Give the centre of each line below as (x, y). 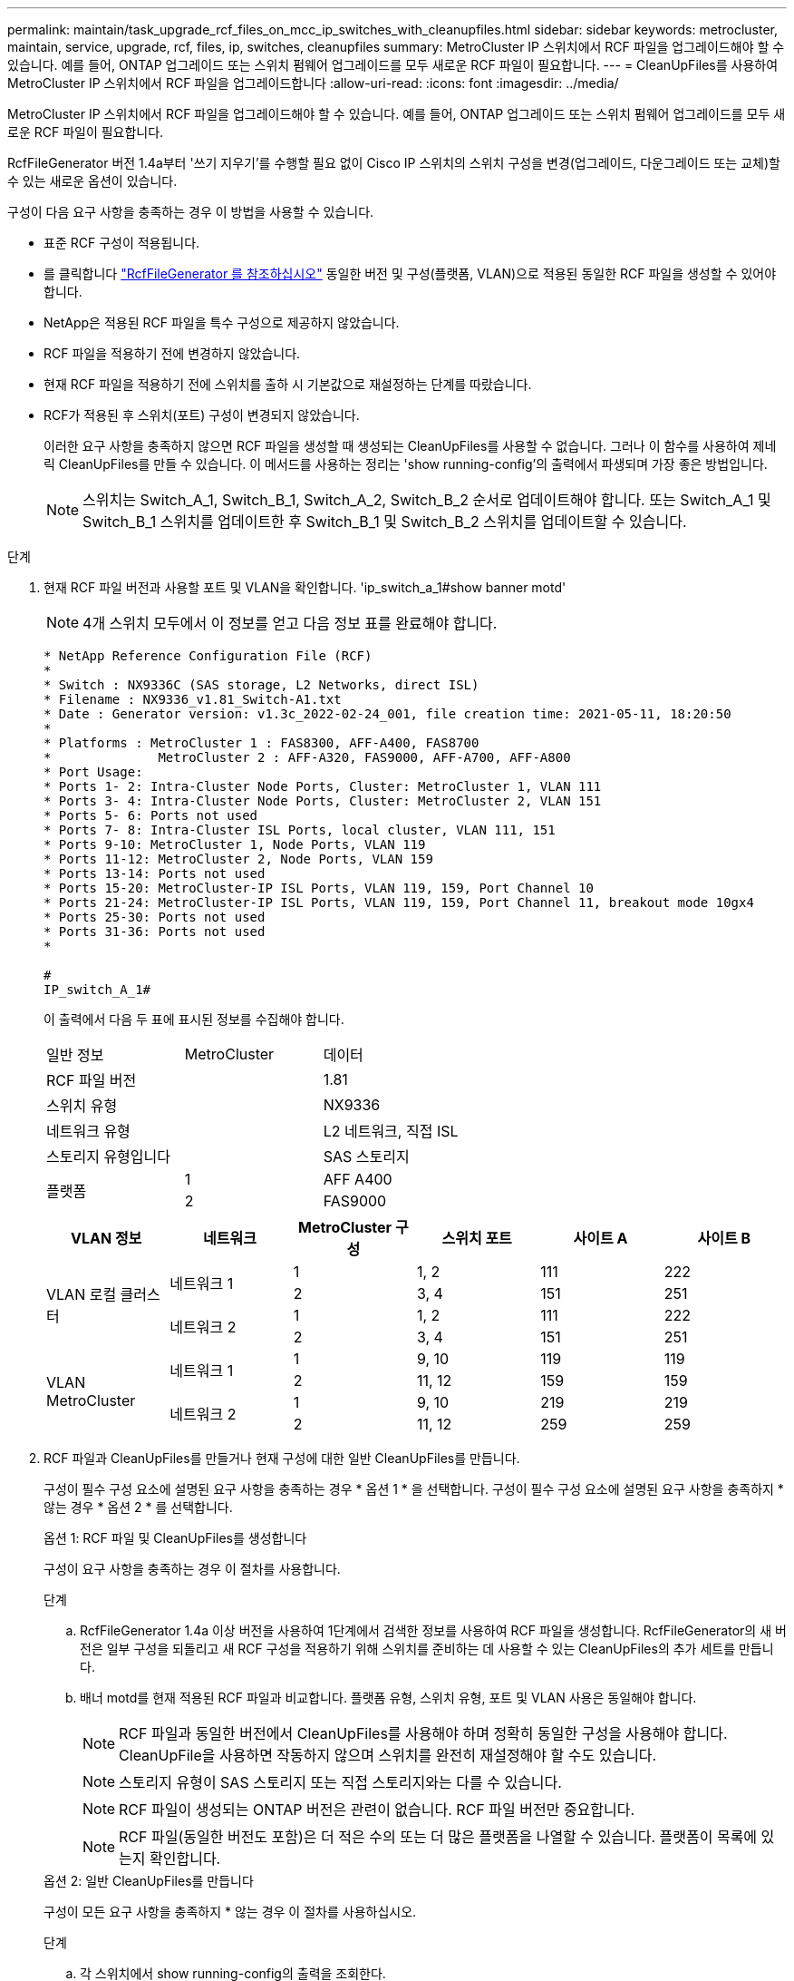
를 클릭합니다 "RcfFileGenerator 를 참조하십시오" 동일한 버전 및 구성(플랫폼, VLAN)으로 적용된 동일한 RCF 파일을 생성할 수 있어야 (410, 273)
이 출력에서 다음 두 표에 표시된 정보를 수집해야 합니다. (194, 1019)
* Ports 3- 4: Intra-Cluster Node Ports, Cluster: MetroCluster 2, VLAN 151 (323, 801)
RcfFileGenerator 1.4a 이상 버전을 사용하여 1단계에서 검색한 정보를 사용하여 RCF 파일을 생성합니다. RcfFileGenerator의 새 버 (433, 1630)
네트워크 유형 (88, 1131)
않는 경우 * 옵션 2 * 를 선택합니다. (138, 1507)
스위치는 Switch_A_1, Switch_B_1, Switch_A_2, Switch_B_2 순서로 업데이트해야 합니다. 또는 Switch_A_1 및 (427, 500)
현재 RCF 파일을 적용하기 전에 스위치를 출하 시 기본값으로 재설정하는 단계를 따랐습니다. (288, 384)
